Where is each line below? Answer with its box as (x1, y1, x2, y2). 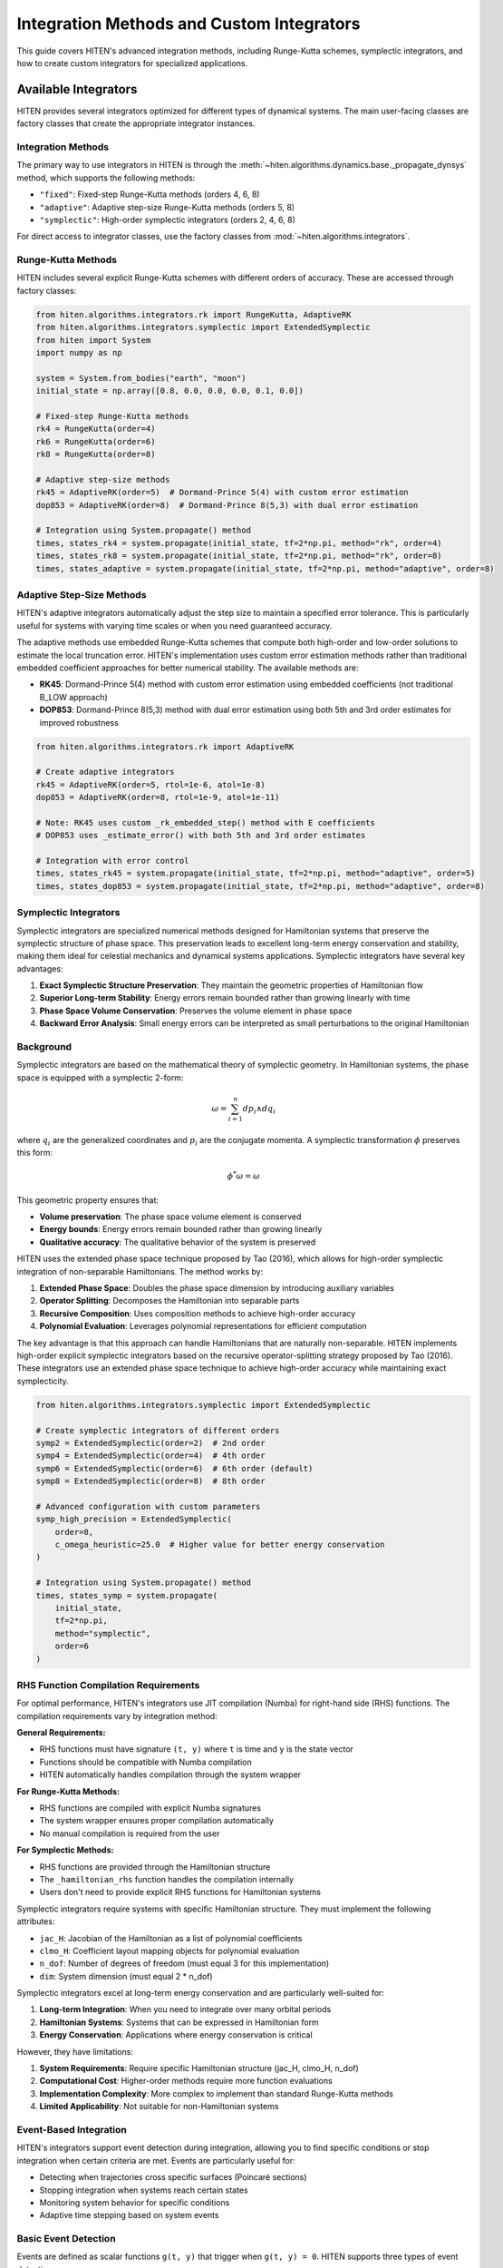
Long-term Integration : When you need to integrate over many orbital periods (39, 2004, 332, 2015)
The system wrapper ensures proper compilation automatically (39, 1815, 274, 1826)
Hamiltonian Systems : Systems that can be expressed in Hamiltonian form (39, 2017, 319, 2028)
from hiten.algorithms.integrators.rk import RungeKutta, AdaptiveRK (35, 309, 352, 319)
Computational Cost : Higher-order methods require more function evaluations (39, 2076, 333, 2087)
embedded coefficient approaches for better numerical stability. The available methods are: (16, 662, 359, 673)
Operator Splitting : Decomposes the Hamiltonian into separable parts (39, 1295, 300, 1306)
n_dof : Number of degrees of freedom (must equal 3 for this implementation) (39, 1958, 330, 1969)
